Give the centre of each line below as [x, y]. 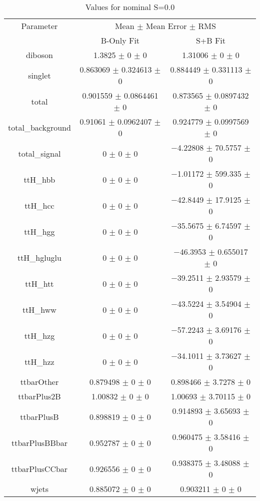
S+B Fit [211, 40]
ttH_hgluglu [39, 257]
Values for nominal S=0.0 [130, 7]
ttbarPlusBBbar [39, 442]
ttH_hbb [39, 179]
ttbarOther [39, 382]
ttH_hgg [39, 231]
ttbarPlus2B [39, 396]
